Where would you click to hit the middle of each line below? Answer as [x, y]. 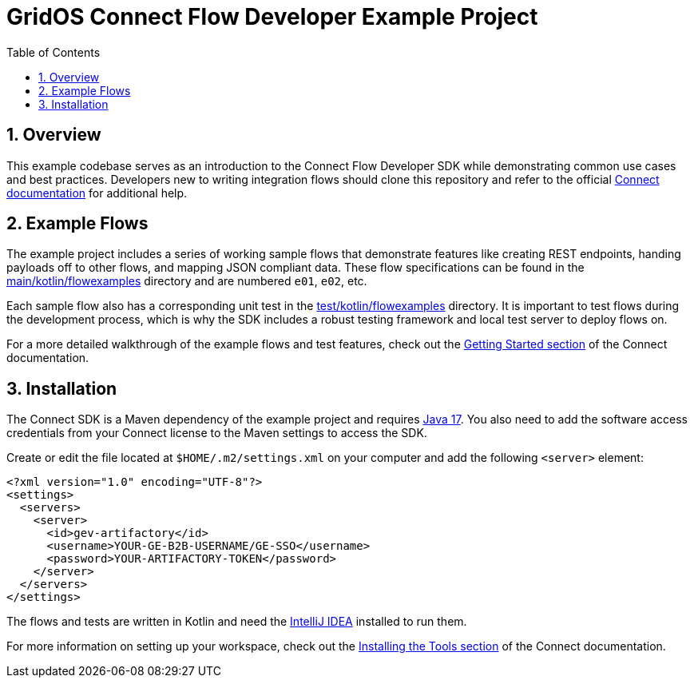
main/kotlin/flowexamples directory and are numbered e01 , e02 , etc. [187, 281]
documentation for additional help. [97, 193]
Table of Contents [54, 52]
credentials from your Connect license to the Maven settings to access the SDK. [217, 433]
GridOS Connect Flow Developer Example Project [272, 17]
